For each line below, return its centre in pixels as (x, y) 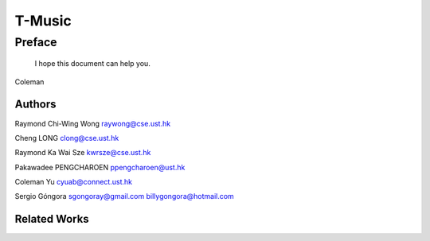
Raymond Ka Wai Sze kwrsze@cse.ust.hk (83, 153)
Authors (35, 105)
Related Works (52, 219)
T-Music (43, 21)
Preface (36, 42)
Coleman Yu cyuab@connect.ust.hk (74, 182)
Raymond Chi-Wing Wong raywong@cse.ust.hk (93, 123)
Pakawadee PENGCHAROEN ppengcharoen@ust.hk (100, 167)
